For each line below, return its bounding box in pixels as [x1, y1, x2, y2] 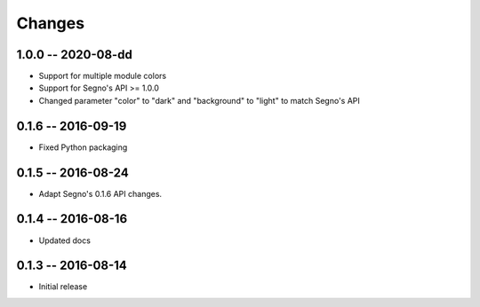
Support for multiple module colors [38, 71, 167, 82]
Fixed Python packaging [38, 142, 128, 153]
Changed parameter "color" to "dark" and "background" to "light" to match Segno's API [38, 95, 360, 106]
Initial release [38, 281, 88, 292]
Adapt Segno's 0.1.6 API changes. [38, 188, 163, 199]
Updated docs [38, 235, 91, 246]
